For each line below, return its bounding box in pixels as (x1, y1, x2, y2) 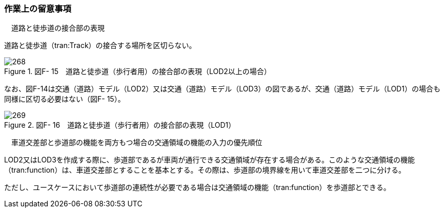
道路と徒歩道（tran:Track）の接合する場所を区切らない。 (4, 41, 196, 50)
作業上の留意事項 (4, 4, 71, 14)
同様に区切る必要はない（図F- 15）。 (4, 95, 125, 104)
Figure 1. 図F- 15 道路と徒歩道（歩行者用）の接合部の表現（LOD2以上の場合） (4, 67, 271, 76)
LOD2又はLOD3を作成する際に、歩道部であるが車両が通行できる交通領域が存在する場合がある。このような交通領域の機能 (4, 155, 415, 164)
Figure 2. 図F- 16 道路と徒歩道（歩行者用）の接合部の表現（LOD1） (4, 121, 236, 130)
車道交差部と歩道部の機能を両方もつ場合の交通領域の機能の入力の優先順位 (11, 138, 263, 147)
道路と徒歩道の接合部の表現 (11, 23, 105, 33)
